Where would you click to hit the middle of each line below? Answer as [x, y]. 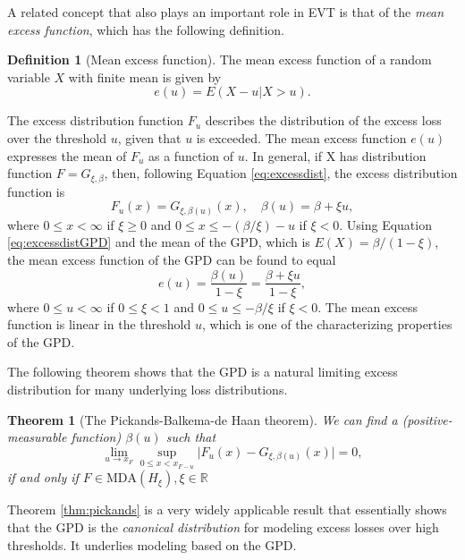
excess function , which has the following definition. [146, 29]
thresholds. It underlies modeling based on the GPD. [152, 544]
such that [191, 437]
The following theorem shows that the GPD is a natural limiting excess [203, 372]
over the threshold [57, 137]
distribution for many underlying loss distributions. [148, 389]
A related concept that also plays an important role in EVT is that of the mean [226, 12]
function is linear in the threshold [99, 324]
